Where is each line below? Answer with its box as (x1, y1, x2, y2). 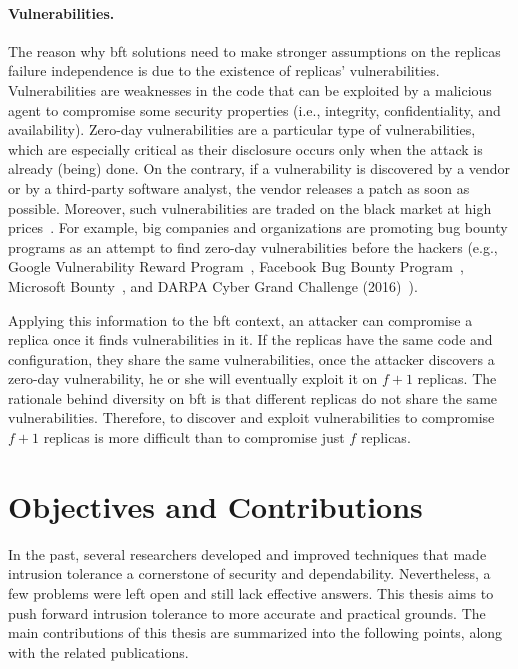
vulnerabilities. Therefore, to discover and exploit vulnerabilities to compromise (8, 407, 495, 428)
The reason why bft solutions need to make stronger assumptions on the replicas (8, 40, 501, 61)
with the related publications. (8, 641, 189, 662)
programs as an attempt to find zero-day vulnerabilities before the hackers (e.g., (8, 236, 498, 257)
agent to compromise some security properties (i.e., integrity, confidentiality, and (8, 99, 501, 120)
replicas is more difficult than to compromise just (43, 427, 345, 448)
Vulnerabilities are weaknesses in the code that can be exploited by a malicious (8, 79, 492, 100)
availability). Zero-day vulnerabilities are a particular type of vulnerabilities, (8, 119, 476, 140)
